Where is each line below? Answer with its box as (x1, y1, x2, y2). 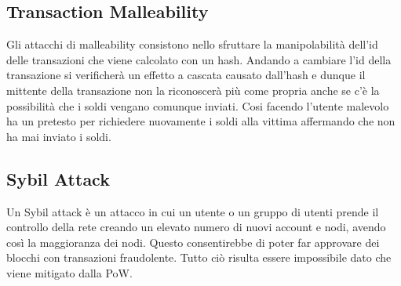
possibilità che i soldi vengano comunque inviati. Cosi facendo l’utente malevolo (6, 97, 389, 114)
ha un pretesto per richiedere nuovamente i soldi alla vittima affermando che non (6, 113, 396, 129)
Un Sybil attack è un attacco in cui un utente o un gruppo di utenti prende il (6, 203, 379, 219)
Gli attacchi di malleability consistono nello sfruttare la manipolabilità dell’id (6, 36, 378, 52)
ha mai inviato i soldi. (6, 128, 111, 144)
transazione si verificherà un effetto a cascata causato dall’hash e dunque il (6, 67, 366, 83)
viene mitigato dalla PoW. (6, 264, 133, 281)
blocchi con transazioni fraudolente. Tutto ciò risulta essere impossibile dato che (6, 249, 392, 266)
